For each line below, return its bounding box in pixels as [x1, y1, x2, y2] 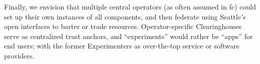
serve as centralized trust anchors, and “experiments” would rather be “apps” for [4, 30, 253, 41]
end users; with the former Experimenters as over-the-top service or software [4, 40, 239, 51]
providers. [4, 50, 35, 60]
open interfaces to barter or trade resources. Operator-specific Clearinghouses [4, 21, 242, 31]
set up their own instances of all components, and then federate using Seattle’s [4, 11, 246, 21]
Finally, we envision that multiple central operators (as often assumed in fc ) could [4, 1, 256, 11]
